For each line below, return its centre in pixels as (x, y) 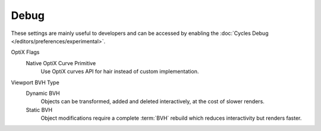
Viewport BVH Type (35, 82)
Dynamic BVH (43, 93)
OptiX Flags (25, 52)
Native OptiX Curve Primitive (61, 63)
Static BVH (39, 110)
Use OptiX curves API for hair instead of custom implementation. (120, 72)
